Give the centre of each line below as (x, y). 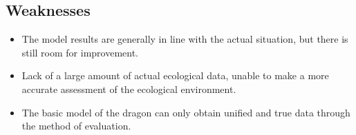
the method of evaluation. (76, 126)
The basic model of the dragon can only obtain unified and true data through (186, 112)
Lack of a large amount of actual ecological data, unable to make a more (175, 75)
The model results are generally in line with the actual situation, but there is (185, 39)
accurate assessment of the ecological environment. (129, 89)
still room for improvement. (80, 52)
